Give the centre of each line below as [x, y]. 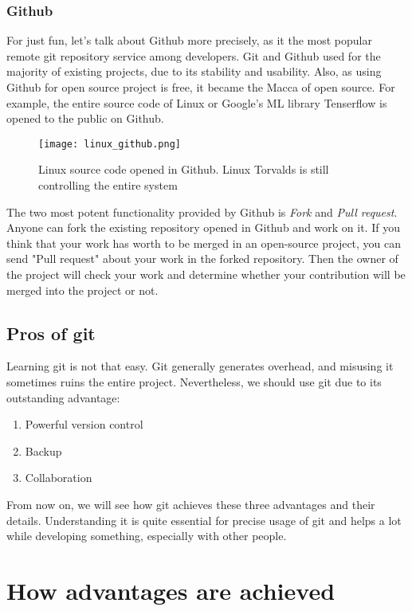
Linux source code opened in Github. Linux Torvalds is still [184, 169]
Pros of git [51, 333]
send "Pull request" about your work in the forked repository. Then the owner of [202, 258]
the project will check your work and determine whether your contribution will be [206, 274]
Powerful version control [84, 424]
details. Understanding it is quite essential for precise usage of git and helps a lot [204, 520]
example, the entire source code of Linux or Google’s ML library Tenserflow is [197, 102]
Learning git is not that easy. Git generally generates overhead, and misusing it [200, 366]
